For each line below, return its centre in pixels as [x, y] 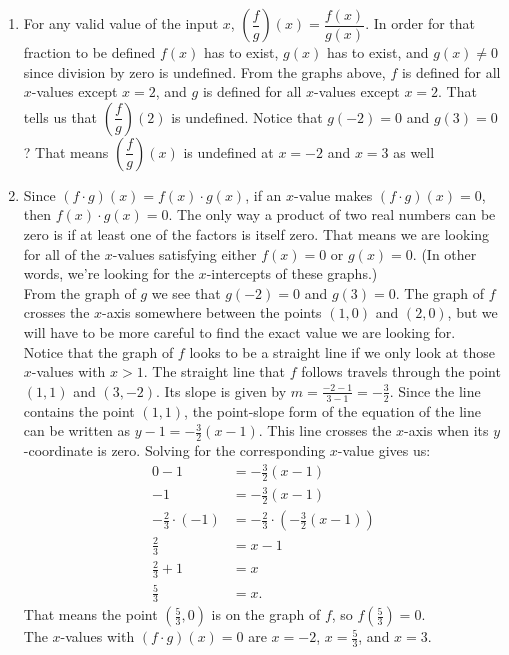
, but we [472, 312]
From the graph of [79, 292]
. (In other [444, 253]
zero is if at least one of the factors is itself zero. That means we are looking [256, 233]
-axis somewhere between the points [212, 312]
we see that [186, 292]
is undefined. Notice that [247, 116]
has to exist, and [377, 52]
